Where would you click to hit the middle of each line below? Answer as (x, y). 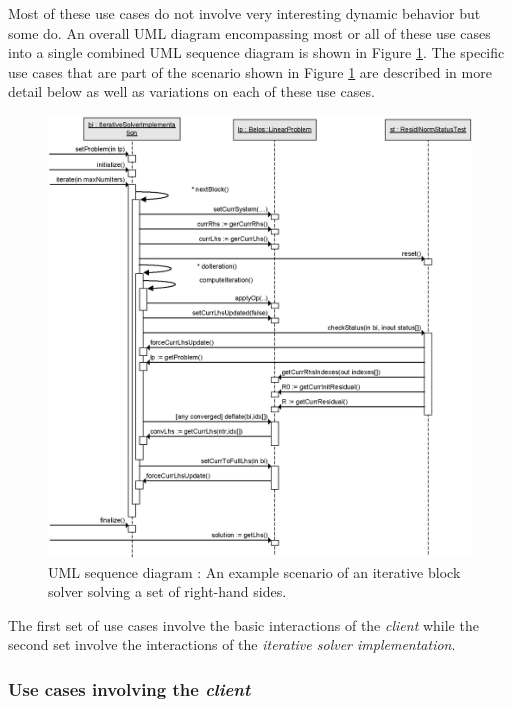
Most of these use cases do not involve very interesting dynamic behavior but (244, 13)
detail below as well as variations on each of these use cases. (191, 91)
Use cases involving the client (129, 688)
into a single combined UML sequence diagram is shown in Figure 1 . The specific (256, 52)
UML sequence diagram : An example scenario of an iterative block (254, 571)
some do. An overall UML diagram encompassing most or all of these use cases (249, 32)
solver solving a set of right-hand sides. (167, 591)
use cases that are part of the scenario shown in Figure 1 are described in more (250, 71)
